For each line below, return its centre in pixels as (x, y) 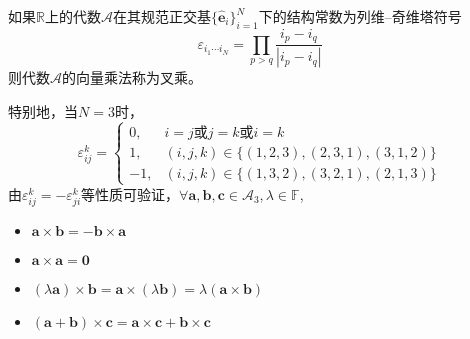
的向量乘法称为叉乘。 (132, 77)
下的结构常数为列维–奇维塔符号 (360, 16)
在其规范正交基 (161, 16)
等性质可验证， (130, 193)
